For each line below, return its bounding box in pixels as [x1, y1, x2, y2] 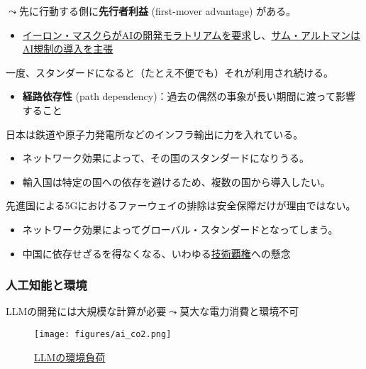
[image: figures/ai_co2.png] [34, 329, 172, 339]
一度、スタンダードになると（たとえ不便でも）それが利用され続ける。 [6, 65, 333, 79]
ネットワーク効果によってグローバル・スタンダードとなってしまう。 [22, 221, 338, 236]
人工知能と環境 [6, 276, 87, 294]
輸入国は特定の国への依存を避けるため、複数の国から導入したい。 [22, 174, 331, 189]
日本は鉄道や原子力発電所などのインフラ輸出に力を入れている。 [6, 126, 304, 141]
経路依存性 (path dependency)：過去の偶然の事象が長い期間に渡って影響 [22, 89, 355, 104]
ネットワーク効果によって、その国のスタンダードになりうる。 [22, 150, 309, 165]
